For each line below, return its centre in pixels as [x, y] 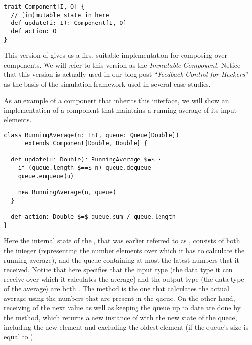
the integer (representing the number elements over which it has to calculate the [124, 250]
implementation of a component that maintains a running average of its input [120, 110]
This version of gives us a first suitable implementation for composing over [116, 55]
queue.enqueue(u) [46, 176]
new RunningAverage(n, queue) [67, 193]
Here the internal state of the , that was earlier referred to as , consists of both [122, 241]
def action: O [34, 31]
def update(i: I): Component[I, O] [69, 23]
